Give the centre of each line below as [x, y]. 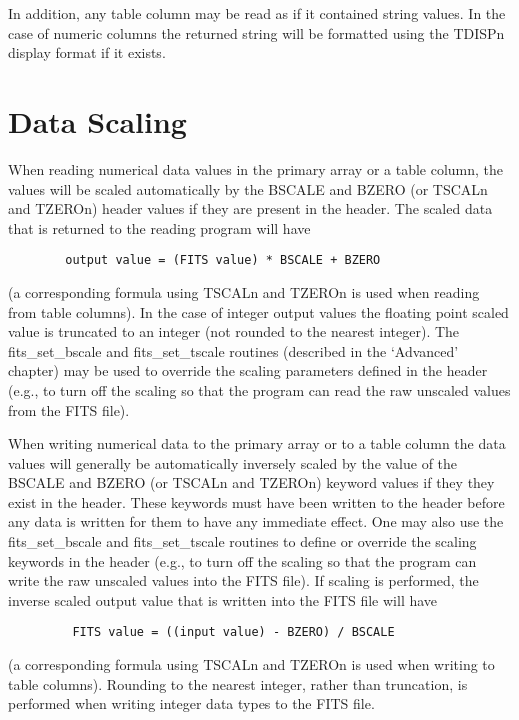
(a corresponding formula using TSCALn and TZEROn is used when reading [244, 291]
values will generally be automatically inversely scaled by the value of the [233, 462]
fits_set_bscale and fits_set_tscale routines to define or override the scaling [242, 541]
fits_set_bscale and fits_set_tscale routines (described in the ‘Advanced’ [233, 350]
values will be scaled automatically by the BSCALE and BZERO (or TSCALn [248, 188]
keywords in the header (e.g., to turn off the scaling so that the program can [242, 560]
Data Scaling [97, 120]
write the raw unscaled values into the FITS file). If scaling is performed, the [243, 580]
